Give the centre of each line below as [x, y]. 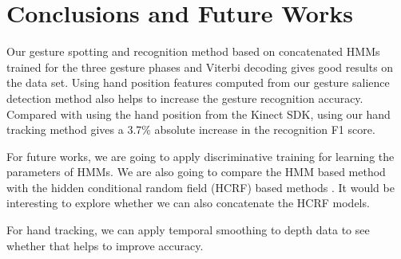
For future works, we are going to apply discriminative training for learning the [200, 156]
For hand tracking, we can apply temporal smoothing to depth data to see [188, 230]
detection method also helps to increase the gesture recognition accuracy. [185, 98]
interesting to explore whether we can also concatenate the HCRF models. [188, 203]
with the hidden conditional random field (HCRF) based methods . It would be [200, 187]
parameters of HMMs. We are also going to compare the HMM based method [196, 172]
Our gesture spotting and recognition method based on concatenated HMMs [193, 51]
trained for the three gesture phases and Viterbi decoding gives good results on [200, 67]
